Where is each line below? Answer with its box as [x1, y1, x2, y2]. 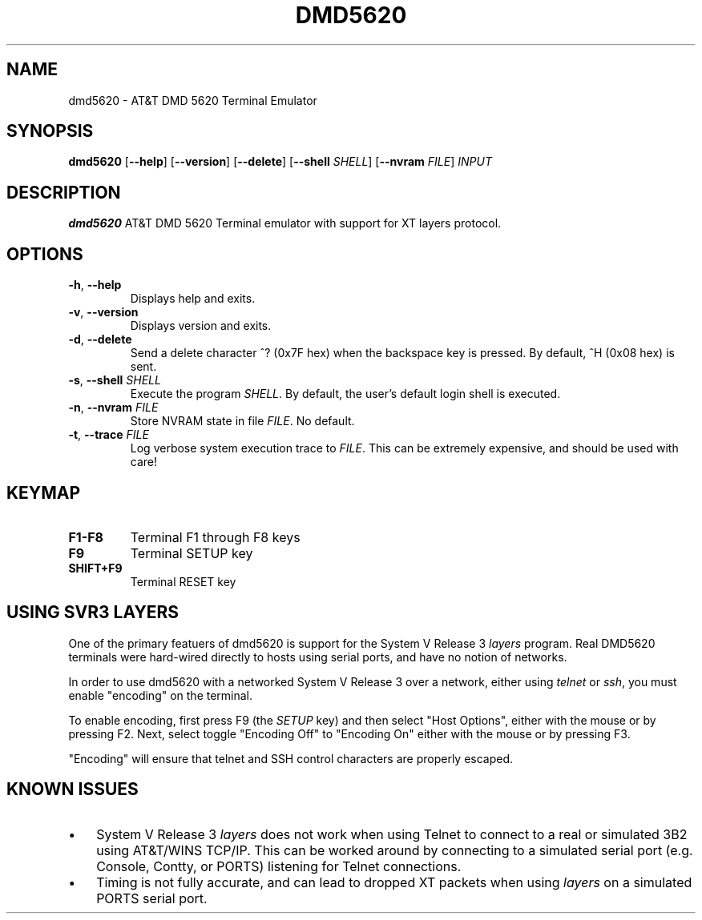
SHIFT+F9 [68, 560, 123, 575]
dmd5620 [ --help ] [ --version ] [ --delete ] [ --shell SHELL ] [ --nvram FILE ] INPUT [68, 155, 492, 169]
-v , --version [68, 305, 139, 319]
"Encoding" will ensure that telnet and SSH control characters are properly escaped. [68, 751, 514, 765]
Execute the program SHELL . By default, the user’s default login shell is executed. [130, 387, 561, 401]
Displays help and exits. [130, 291, 256, 306]
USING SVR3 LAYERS [6, 602, 180, 623]
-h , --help [68, 278, 122, 292]
